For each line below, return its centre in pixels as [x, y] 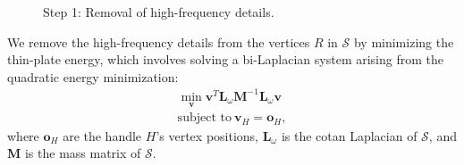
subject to [204, 118]
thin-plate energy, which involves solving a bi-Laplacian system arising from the [225, 59]
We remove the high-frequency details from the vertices [159, 41]
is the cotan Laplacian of [349, 135]
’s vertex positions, [207, 135]
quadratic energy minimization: [93, 76]
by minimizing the [404, 41]
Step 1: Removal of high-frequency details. [159, 12]
